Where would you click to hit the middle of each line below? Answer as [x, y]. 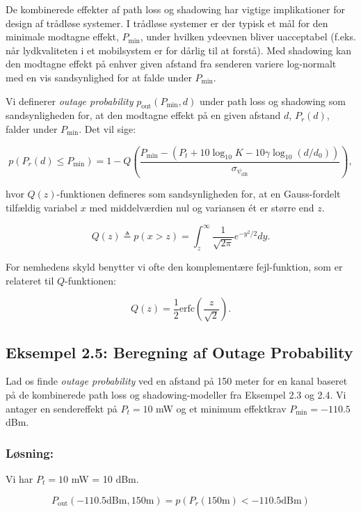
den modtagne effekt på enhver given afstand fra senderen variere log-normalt [171, 64]
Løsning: [30, 453]
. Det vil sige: [107, 128]
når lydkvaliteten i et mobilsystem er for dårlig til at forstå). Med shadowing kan [179, 50]
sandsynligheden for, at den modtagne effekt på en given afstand [143, 115]
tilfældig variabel [42, 208]
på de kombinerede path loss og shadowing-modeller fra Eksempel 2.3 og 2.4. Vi [176, 394]
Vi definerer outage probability [70, 101]
